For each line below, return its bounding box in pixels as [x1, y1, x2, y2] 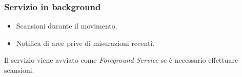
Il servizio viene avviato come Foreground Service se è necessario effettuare [4, 55, 238, 65]
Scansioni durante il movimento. [16, 20, 117, 31]
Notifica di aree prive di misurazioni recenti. [16, 37, 155, 48]
